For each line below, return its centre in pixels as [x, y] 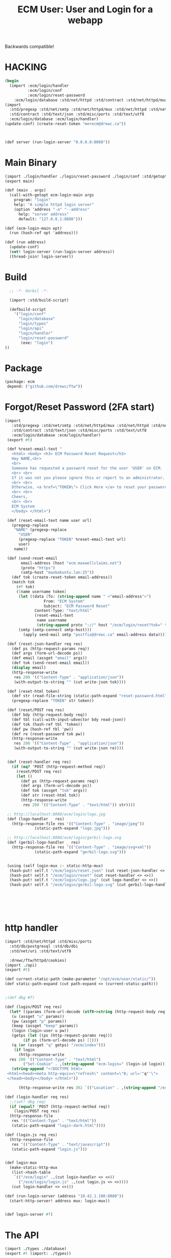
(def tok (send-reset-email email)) [51, 663]
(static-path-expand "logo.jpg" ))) [72, 829]
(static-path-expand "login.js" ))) [49, 1149]
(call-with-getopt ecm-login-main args [52, 195]
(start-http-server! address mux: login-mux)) [60, 1201]
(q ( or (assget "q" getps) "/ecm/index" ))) [58, 1045]
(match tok [23, 582]
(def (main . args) [26, 190]
